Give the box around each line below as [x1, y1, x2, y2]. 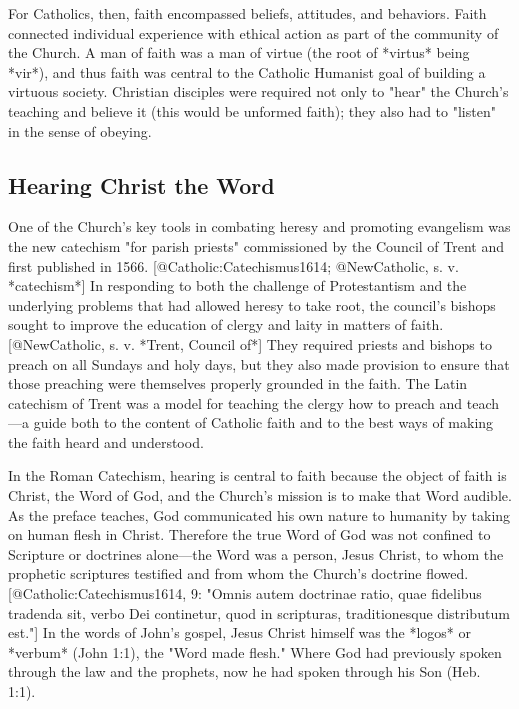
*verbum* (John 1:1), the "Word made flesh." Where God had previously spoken [8, 641, 502, 662]
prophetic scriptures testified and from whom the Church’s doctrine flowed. [8, 563, 469, 584]
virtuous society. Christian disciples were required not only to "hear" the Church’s [8, 81, 509, 102]
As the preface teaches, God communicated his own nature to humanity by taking [8, 504, 511, 525]
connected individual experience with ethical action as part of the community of [8, 22, 499, 43]
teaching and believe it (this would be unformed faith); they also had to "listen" [8, 100, 496, 121]
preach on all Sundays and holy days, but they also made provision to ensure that [8, 353, 510, 374]
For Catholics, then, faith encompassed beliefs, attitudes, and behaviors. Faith [8, 3, 487, 23]
